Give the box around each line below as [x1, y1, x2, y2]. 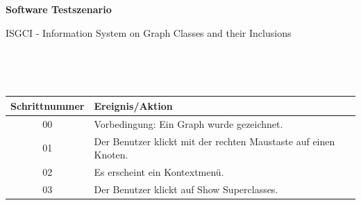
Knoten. [94, 147, 128, 162]
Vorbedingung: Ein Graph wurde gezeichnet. [94, 116, 283, 131]
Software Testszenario [6, 2, 112, 16]
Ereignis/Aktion [94, 98, 173, 113]
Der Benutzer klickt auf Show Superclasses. [94, 181, 278, 196]
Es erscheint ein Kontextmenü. [94, 165, 224, 179]
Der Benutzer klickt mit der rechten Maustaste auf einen [94, 133, 335, 148]
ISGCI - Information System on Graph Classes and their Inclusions [6, 25, 292, 40]
